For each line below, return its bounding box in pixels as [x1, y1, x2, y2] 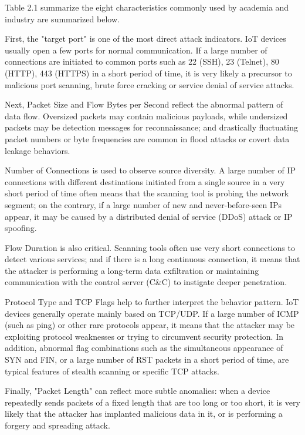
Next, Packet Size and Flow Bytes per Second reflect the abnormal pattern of [5, 98, 283, 111]
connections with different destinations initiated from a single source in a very [5, 175, 285, 188]
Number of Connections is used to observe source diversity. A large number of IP [5, 164, 296, 176]
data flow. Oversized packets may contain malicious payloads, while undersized [5, 109, 288, 122]
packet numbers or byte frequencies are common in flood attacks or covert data [5, 132, 290, 145]
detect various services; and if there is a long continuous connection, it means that [5, 253, 300, 265]
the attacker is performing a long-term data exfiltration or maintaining [5, 264, 259, 276]
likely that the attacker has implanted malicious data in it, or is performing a [5, 407, 283, 420]
